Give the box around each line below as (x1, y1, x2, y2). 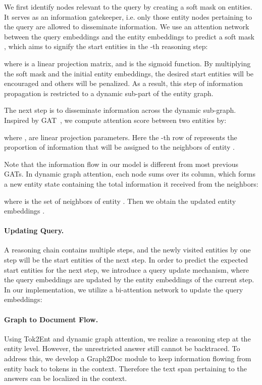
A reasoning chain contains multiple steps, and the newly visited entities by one (4, 244, 251, 255)
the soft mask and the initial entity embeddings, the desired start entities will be (4, 68, 254, 78)
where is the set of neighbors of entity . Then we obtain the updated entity (4, 195, 236, 206)
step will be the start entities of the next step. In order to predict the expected (4, 254, 248, 265)
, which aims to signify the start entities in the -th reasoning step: (4, 41, 208, 52)
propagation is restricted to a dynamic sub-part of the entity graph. (4, 88, 214, 98)
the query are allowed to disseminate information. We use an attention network (4, 21, 249, 32)
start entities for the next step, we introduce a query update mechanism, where (4, 264, 249, 275)
